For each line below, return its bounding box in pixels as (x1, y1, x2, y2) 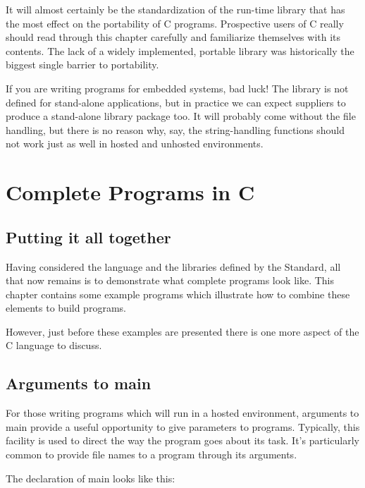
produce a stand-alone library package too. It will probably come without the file (6, 109, 356, 123)
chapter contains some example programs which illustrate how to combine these (6, 286, 350, 301)
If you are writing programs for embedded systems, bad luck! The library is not (6, 80, 349, 95)
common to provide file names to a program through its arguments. (6, 447, 297, 462)
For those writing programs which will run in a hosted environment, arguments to (6, 405, 359, 420)
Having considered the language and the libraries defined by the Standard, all (6, 259, 341, 274)
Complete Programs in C (6, 178, 255, 207)
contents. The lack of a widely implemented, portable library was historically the (6, 43, 354, 58)
